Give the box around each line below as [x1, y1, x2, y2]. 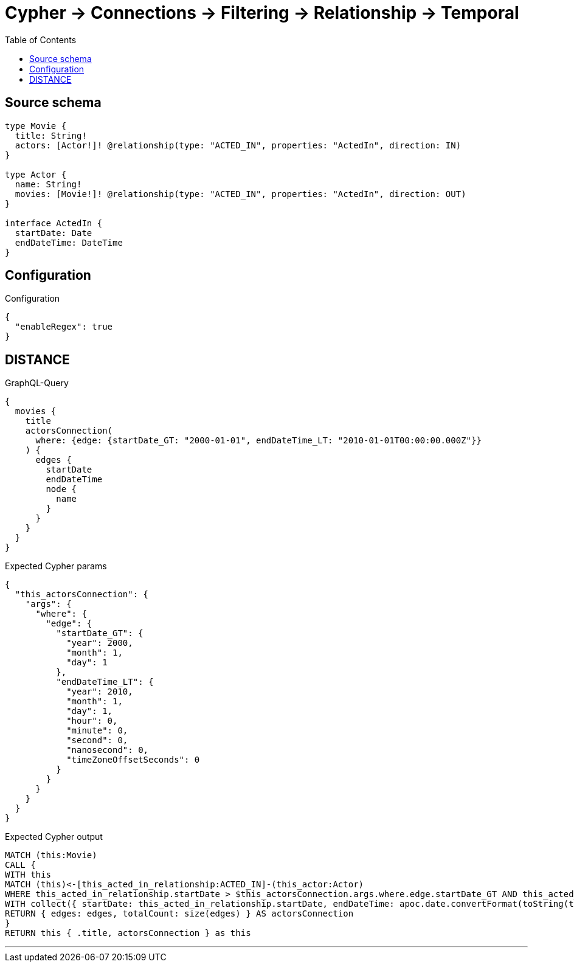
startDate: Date [15, 227, 92, 238]
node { [46, 484, 77, 494]
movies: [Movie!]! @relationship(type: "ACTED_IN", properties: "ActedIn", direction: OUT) [15, 189, 466, 199]
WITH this [5, 870, 51, 880]
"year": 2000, [66, 638, 133, 648]
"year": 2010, [66, 687, 133, 697]
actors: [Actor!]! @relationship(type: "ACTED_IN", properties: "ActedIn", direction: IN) [15, 140, 462, 150]
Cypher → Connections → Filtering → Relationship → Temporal [5, 2, 519, 23]
